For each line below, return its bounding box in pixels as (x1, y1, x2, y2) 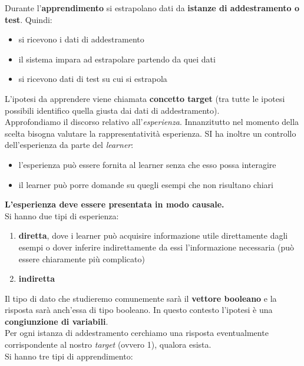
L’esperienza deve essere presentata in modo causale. (5, 198, 224, 210)
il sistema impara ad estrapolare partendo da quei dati (18, 52, 216, 65)
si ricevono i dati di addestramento (18, 33, 144, 45)
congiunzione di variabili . (5, 315, 108, 327)
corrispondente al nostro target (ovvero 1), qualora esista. (5, 338, 212, 351)
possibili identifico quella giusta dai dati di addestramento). (5, 104, 220, 116)
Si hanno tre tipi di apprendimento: (5, 349, 133, 362)
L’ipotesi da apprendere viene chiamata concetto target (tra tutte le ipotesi (5, 92, 285, 104)
